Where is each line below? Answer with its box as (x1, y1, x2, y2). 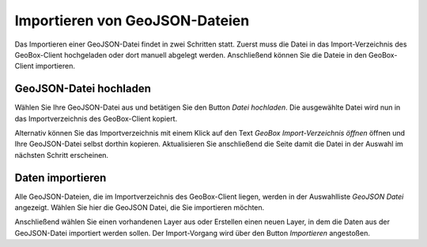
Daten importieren (14, 170, 107, 185)
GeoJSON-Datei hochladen (14, 82, 152, 95)
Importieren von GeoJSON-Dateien (14, 12, 250, 29)
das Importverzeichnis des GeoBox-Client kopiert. (14, 114, 178, 123)
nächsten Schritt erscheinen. (14, 150, 109, 159)
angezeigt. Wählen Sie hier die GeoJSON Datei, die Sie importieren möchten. (14, 203, 265, 212)
